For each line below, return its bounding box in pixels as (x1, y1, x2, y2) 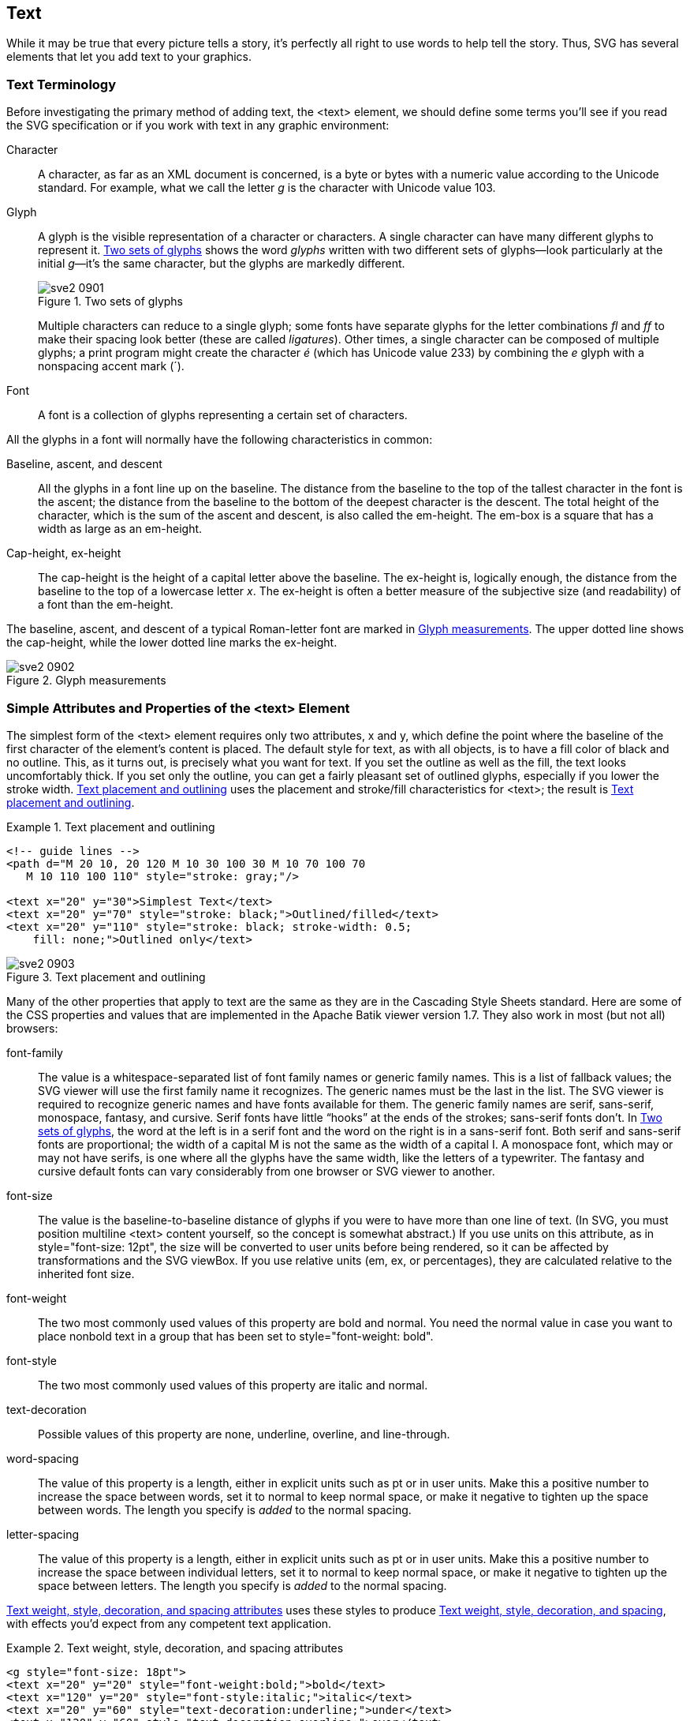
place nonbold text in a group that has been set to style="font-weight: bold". (38, 1329, 434, 1343)
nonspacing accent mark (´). (38, 359, 185, 373)
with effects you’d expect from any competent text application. (6, 1616, 332, 1630)
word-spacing (6, 1451, 79, 1465)
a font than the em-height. (38, 598, 173, 612)
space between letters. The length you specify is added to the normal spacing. (38, 1578, 447, 1592)
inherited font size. (38, 1266, 135, 1280)
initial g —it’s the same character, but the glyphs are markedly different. (38, 257, 405, 271)
